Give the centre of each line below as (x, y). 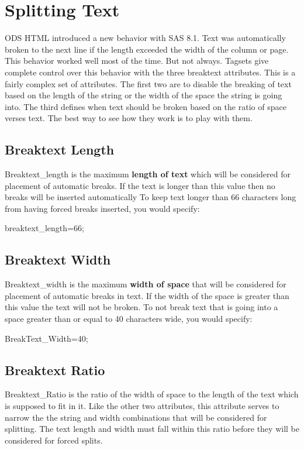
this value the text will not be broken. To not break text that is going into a (141, 307)
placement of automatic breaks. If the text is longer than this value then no (140, 185)
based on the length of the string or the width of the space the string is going (144, 95)
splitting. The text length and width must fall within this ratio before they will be (152, 429)
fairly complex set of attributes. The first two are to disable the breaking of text (148, 83)
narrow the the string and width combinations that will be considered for (136, 417)
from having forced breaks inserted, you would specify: (102, 208)
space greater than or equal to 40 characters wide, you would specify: (129, 319)
